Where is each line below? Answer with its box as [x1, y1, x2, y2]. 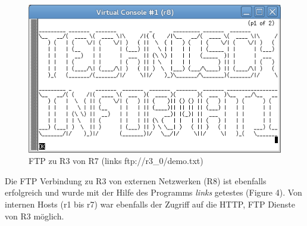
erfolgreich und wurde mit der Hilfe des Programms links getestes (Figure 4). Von [5, 186, 302, 199]
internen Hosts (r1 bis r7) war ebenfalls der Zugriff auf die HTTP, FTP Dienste [5, 197, 295, 210]
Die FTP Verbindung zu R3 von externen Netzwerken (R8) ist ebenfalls [5, 174, 267, 187]
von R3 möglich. [5, 209, 64, 222]
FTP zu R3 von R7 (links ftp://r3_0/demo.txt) [29, 154, 203, 167]
